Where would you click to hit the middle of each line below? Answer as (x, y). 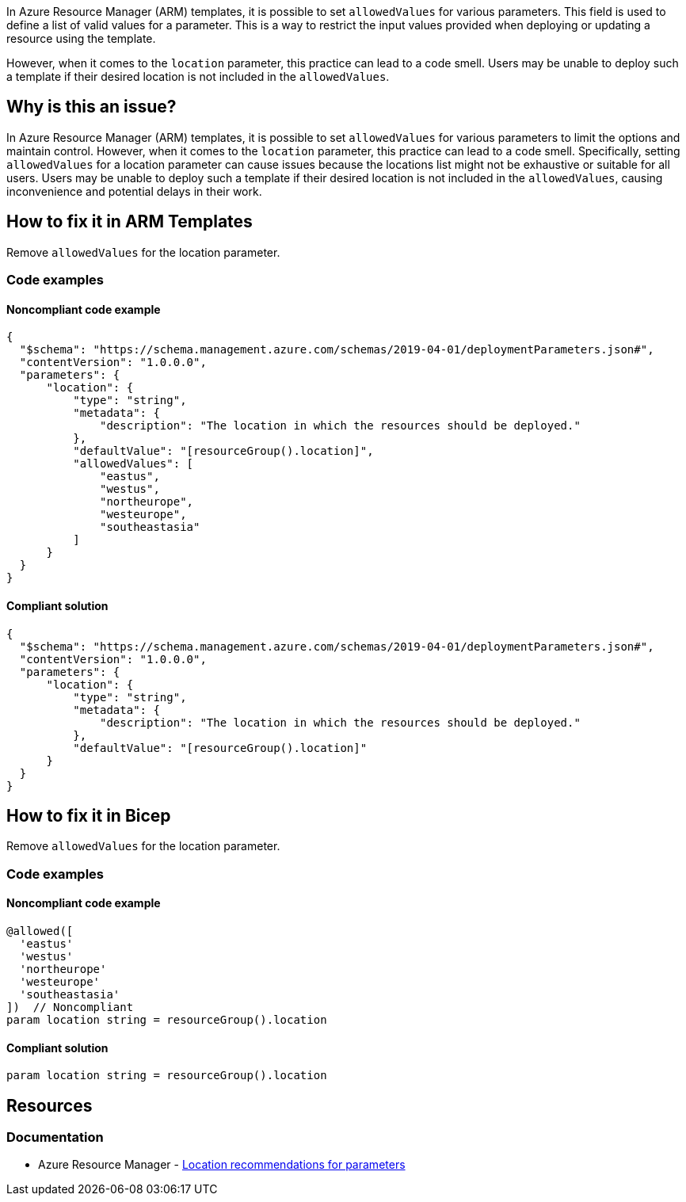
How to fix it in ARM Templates (130, 222)
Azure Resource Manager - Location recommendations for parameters (222, 1165)
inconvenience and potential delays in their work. (134, 191)
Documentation (55, 1137)
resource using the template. (81, 38)
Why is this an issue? (91, 107)
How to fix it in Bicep (89, 815)
